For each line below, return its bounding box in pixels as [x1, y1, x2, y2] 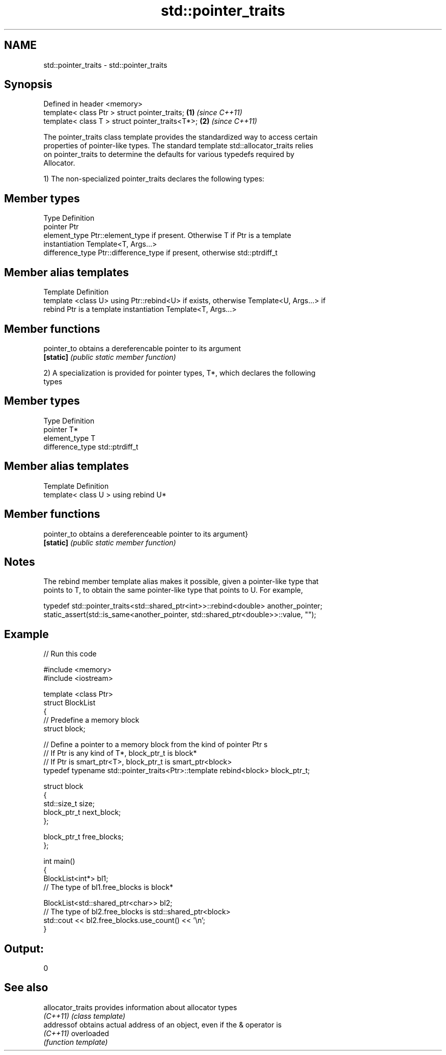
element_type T [43, 433, 96, 442]
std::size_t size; [43, 799, 95, 808]
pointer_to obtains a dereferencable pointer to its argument [43, 344, 241, 353]
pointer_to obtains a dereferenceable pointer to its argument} [43, 529, 248, 538]
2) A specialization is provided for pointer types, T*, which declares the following [43, 368, 316, 377]
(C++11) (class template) [43, 1011, 126, 1020]
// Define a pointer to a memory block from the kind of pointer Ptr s [43, 740, 268, 749]
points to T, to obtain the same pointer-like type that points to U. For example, [43, 586, 303, 595]
